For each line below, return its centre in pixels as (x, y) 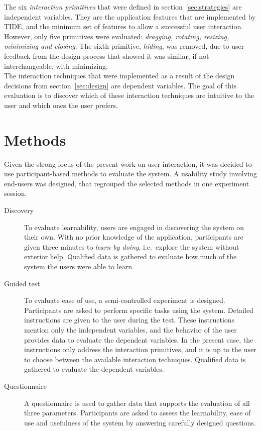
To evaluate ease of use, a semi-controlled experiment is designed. (125, 300)
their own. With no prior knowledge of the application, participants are (134, 237)
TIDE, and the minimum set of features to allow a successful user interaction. (124, 26)
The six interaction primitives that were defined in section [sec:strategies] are (123, 7)
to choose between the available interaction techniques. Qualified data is (135, 359)
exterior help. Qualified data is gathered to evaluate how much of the (130, 256)
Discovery (19, 210)
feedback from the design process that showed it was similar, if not (107, 56)
